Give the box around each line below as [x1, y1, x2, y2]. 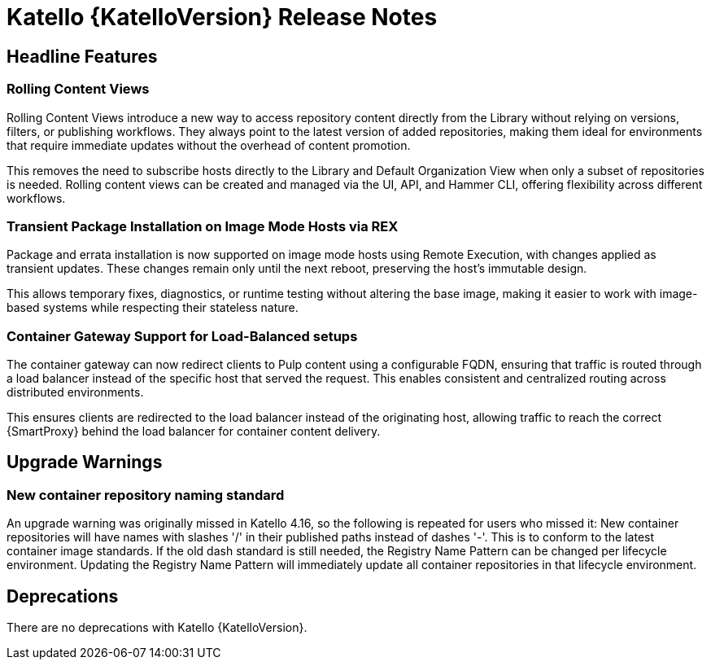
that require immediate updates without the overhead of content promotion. [7, 138, 411, 152]
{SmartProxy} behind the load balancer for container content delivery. [7, 424, 381, 439]
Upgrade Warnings [7, 452, 163, 473]
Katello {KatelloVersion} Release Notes [7, 3, 438, 31]
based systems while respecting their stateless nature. [7, 300, 299, 315]
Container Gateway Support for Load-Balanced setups [7, 327, 358, 344]
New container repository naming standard [7, 486, 285, 503]
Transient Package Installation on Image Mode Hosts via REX [7, 217, 399, 234]
